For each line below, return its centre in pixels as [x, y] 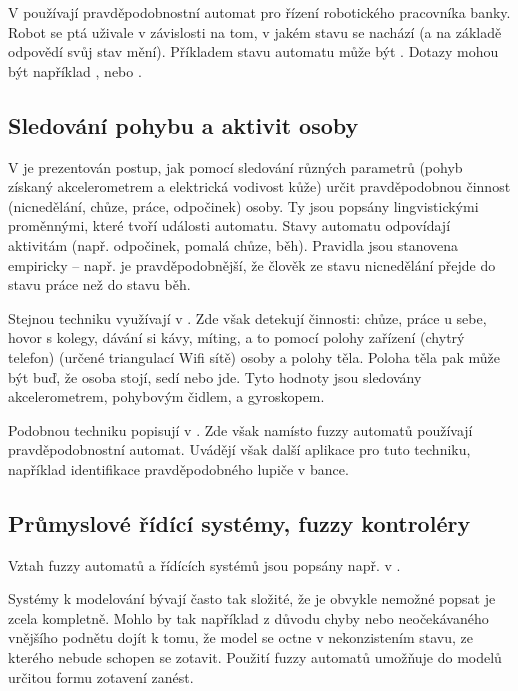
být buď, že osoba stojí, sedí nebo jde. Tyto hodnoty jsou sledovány [215, 376]
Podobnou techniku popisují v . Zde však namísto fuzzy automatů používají [240, 429]
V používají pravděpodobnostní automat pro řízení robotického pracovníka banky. [259, 12]
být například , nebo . [75, 70]
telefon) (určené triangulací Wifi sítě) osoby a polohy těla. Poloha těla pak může [254, 356]
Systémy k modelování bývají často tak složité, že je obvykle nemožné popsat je [252, 598]
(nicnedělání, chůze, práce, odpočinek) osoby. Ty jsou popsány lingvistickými [243, 205]
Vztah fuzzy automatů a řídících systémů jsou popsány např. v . [204, 564]
